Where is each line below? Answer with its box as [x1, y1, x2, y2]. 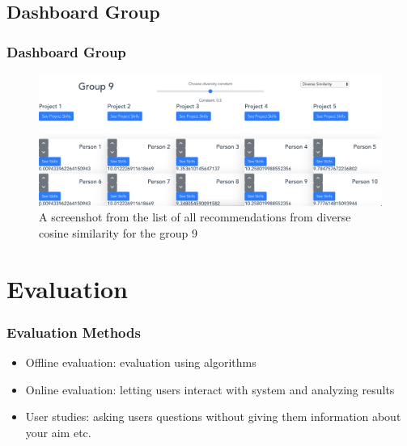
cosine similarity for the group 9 [39, 224, 197, 241]
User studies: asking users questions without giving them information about [25, 408, 401, 425]
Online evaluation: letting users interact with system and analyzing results [25, 381, 395, 398]
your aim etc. [25, 423, 91, 440]
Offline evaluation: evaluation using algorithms [25, 354, 256, 371]
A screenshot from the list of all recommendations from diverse [39, 208, 351, 225]
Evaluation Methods [6, 322, 141, 342]
